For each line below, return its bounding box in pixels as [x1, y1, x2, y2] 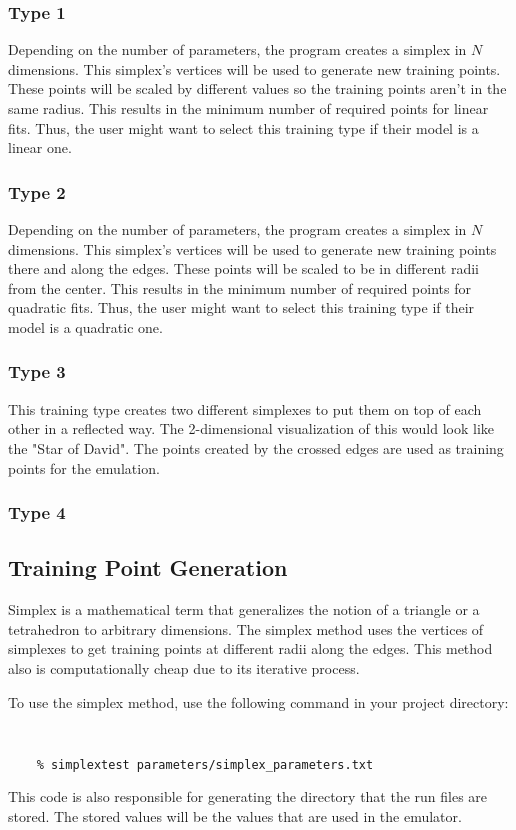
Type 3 [8, 359, 66, 384]
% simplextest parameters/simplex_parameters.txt [36, 757, 374, 772]
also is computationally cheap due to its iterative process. [8, 657, 360, 678]
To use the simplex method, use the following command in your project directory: [8, 691, 509, 712]
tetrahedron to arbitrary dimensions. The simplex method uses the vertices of [8, 618, 484, 639]
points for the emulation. [8, 457, 160, 478]
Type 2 [8, 179, 66, 204]
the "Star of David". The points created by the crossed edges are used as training [8, 437, 504, 458]
